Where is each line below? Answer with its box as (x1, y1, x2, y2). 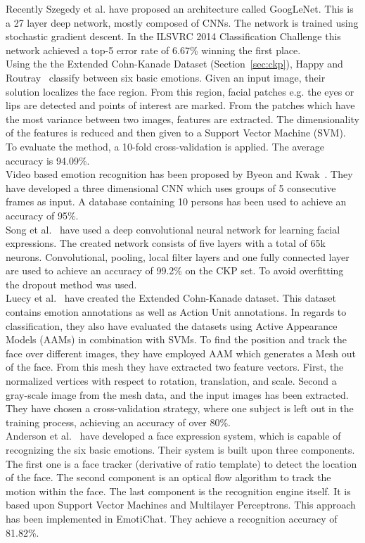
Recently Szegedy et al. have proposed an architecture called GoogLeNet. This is (6, 1, 354, 15)
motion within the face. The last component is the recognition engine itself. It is (6, 483, 351, 498)
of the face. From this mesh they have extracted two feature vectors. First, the (6, 359, 344, 374)
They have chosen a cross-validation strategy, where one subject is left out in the (6, 401, 354, 416)
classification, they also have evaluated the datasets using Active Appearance (6, 318, 338, 333)
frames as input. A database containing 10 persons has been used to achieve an (6, 194, 347, 209)
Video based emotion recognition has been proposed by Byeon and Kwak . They (6, 167, 353, 181)
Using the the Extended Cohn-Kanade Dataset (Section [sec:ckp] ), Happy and (6, 56, 343, 71)
